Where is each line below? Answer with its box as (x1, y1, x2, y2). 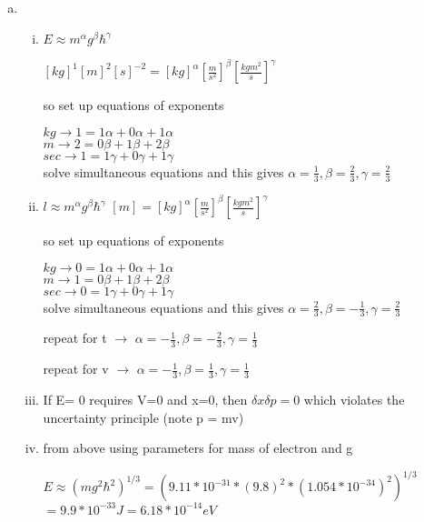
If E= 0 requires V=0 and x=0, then (43, 390, 248, 409)
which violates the (303, 390, 405, 409)
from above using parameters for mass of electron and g (43, 438, 353, 457)
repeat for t (43, 328, 107, 347)
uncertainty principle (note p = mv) (43, 407, 244, 427)
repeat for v (43, 359, 109, 378)
